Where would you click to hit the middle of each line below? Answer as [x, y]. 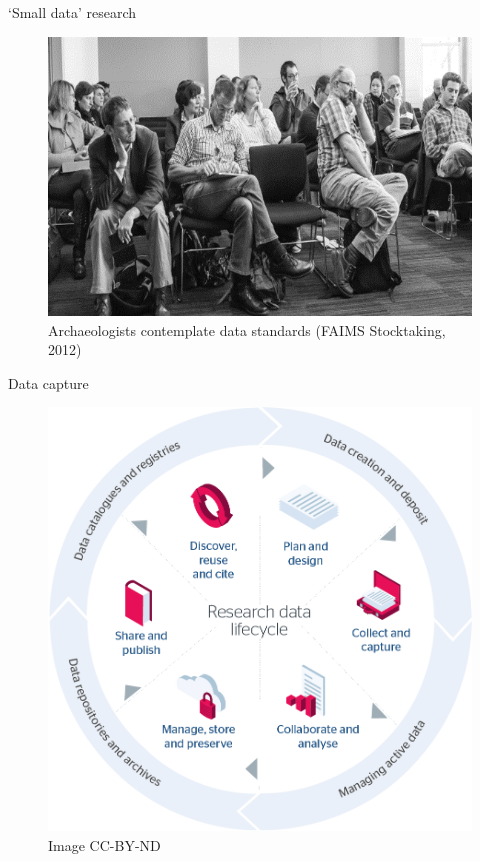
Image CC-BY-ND [104, 844]
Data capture [48, 382]
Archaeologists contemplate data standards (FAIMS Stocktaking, [247, 329]
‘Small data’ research [72, 12]
